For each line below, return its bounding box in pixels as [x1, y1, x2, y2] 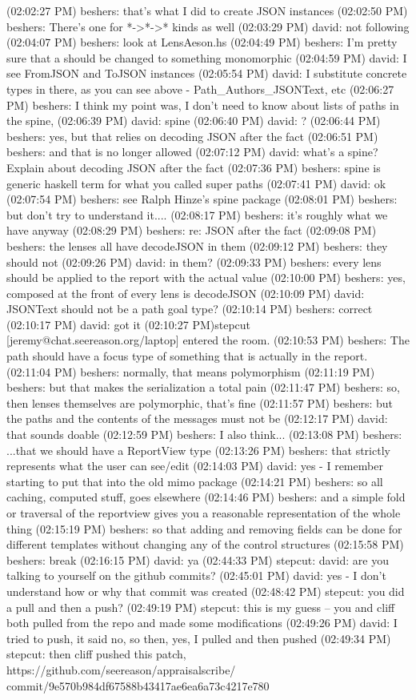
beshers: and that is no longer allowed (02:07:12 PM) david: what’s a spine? [6, 143, 378, 160]
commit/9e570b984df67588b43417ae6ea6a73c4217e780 [6, 677, 270, 694]
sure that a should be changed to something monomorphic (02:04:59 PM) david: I [6, 49, 407, 66]
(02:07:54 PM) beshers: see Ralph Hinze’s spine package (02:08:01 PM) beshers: [6, 191, 398, 207]
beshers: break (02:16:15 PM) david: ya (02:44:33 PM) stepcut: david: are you [6, 551, 389, 568]
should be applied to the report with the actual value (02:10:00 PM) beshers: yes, [6, 269, 406, 286]
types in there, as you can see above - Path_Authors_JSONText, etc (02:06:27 [6, 80, 394, 97]
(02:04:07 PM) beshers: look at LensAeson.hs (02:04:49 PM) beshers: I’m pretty [6, 34, 398, 50]
